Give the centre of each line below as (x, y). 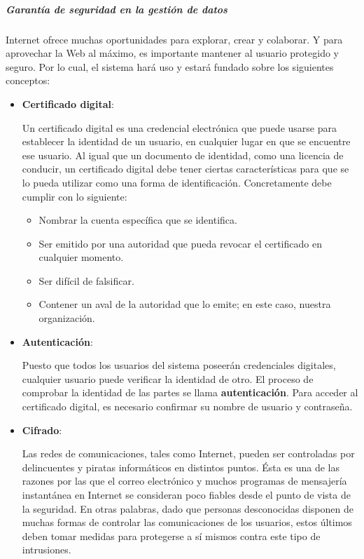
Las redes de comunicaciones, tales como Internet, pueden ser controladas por (188, 453)
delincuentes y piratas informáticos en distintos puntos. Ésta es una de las (181, 467)
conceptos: (28, 80)
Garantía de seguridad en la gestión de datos (117, 9)
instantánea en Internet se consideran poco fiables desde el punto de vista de (186, 494)
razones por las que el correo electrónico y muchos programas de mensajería (184, 481)
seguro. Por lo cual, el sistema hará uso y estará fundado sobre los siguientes (170, 66)
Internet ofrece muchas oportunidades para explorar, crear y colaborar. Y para (174, 39)
